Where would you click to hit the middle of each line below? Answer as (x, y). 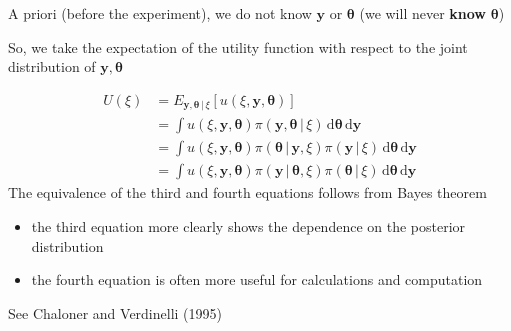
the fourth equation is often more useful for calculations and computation (257, 279)
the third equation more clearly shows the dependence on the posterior (248, 225)
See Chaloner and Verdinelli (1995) (115, 312)
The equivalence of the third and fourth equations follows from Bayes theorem (247, 192)
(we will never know (423, 13)
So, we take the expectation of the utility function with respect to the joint (238, 46)
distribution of (52, 66)
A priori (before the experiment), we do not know (160, 13)
